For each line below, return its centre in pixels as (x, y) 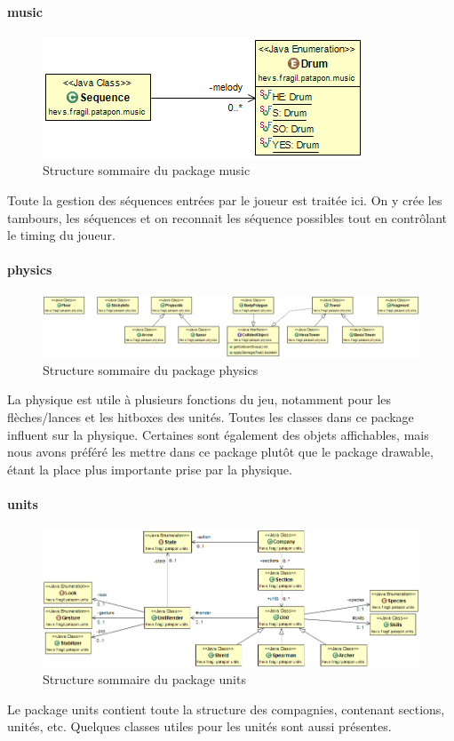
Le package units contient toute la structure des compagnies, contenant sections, (226, 709)
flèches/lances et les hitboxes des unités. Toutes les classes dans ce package (211, 416)
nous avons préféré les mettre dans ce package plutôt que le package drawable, (220, 452)
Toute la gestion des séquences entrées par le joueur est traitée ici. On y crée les (225, 199)
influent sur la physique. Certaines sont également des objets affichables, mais (218, 434)
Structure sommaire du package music (147, 170)
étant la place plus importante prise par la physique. (150, 469)
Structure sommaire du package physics (151, 369)
